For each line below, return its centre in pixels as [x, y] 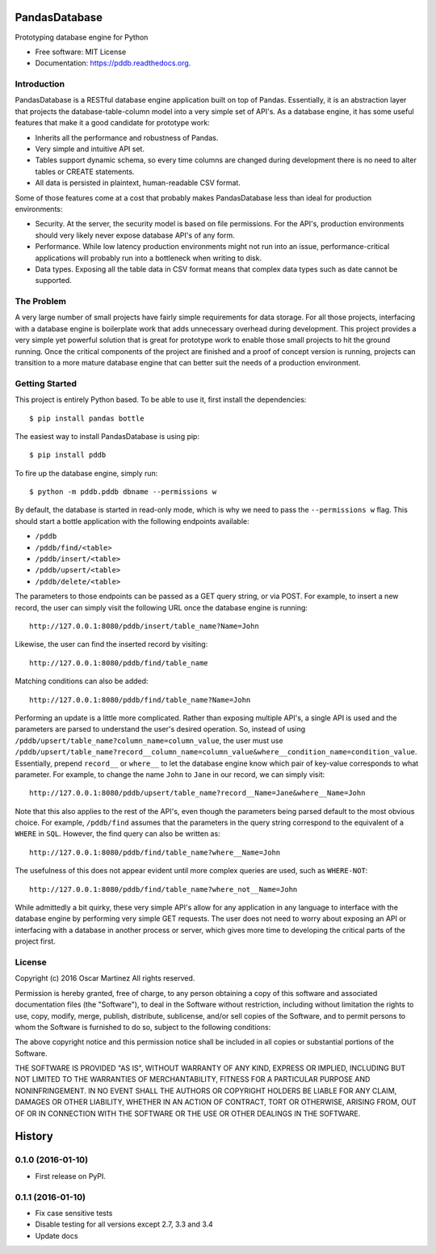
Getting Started [46, 383]
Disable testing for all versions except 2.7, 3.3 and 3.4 [124, 1224]
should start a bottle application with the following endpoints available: [132, 521]
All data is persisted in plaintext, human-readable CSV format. [138, 183]
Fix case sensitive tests [74, 1213]
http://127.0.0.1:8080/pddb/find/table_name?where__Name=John [155, 852]
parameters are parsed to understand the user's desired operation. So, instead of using [160, 729]
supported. [53, 281]
